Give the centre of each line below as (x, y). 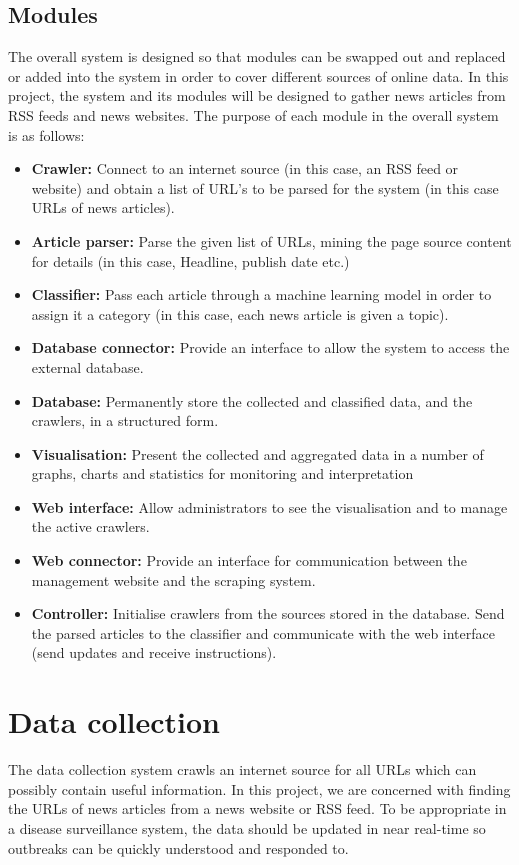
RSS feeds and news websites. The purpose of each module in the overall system (253, 114)
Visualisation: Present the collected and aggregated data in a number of (257, 453)
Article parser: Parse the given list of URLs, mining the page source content (271, 240)
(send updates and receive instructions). (154, 652)
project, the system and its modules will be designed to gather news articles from (257, 95)
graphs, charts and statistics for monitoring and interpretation (222, 473)
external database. (87, 366)
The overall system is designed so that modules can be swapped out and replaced (257, 56)
